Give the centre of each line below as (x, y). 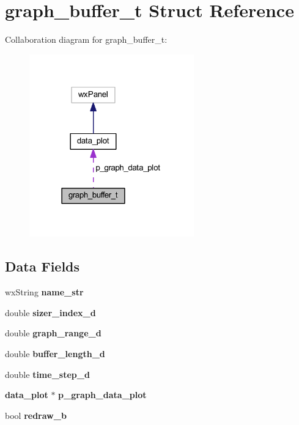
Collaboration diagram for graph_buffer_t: (86, 39)
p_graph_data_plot (102, 395)
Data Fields (42, 266)
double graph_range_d (53, 333)
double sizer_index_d (50, 312)
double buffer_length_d (55, 354)
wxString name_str (44, 292)
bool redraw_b (36, 415)
